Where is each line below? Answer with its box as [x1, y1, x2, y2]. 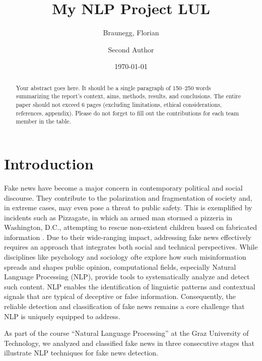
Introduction [4, 153, 94, 173]
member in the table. [16, 117, 71, 126]
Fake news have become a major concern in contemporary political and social [4, 182, 243, 193]
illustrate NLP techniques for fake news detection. [4, 347, 158, 358]
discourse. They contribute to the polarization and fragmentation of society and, [4, 192, 252, 203]
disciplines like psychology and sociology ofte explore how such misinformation [4, 252, 246, 262]
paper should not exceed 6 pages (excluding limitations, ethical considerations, [16, 100, 222, 109]
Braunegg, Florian [103, 27, 159, 38]
